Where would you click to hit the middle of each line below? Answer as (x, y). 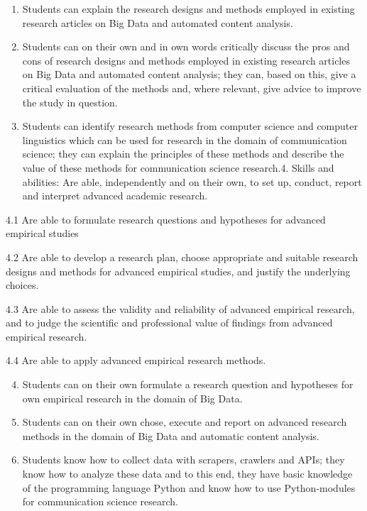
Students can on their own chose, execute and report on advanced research (185, 422)
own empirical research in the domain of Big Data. (132, 398)
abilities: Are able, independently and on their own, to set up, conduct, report (192, 181)
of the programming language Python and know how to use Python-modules (189, 487)
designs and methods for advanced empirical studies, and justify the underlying (178, 271)
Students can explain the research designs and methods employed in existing (188, 9)
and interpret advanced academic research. (115, 196)
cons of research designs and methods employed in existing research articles (186, 60)
